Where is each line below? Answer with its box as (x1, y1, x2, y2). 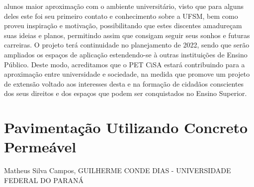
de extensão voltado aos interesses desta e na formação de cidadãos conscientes (4, 78, 244, 89)
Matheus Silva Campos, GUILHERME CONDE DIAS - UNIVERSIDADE (4, 165, 231, 176)
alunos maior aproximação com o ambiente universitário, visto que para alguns (4, 1, 244, 11)
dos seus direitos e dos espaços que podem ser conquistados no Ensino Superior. (4, 88, 247, 98)
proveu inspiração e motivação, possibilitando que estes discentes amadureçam (4, 20, 242, 31)
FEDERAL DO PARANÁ (4, 175, 84, 185)
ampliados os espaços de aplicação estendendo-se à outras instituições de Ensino (4, 49, 248, 59)
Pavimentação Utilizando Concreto (4, 117, 248, 138)
